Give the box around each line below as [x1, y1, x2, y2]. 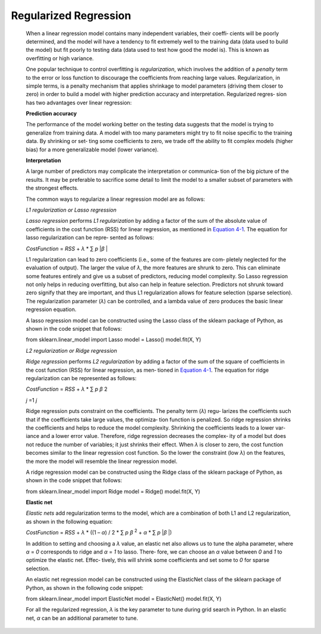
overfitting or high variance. [26, 54, 95, 62]
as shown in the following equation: [26, 518, 113, 525]
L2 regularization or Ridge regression [26, 347, 117, 354]
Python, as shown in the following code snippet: [26, 584, 144, 591]
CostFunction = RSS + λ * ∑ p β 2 [26, 386, 108, 393]
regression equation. [26, 306, 77, 313]
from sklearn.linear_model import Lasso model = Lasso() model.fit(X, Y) [26, 336, 202, 343]
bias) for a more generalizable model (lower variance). [26, 146, 159, 153]
